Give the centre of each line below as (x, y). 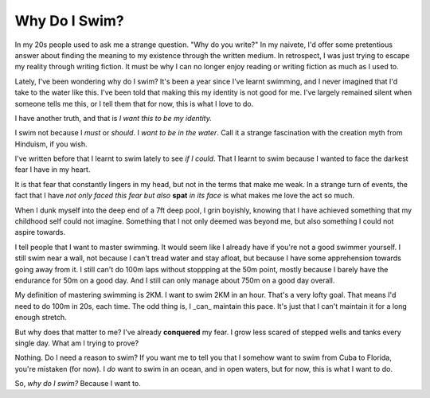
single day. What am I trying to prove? (77, 343)
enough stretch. (41, 318)
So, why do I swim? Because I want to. (78, 384)
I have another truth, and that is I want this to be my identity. (113, 118)
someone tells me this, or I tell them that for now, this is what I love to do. (134, 103)
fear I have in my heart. (53, 170)
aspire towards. (40, 232)
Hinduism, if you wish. (51, 144)
